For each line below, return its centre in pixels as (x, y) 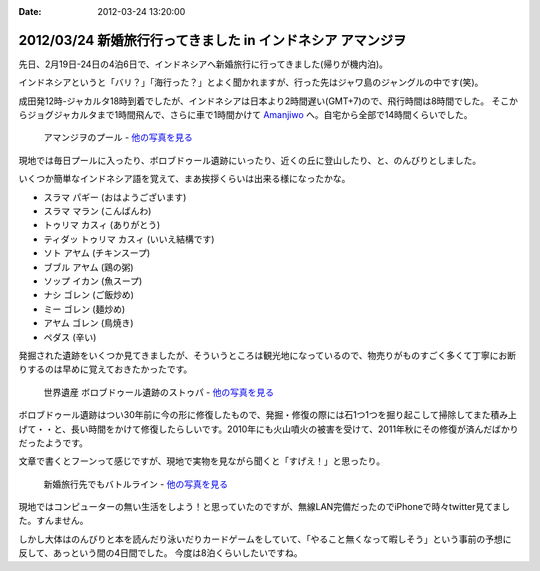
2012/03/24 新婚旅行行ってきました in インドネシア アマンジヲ (212, 40)
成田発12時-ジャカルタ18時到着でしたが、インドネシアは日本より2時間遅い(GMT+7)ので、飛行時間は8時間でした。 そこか (268, 101)
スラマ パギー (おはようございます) (115, 197)
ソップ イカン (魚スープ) (93, 281)
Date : (30, 11)
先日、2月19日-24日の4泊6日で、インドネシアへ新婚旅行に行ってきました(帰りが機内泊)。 (203, 64)
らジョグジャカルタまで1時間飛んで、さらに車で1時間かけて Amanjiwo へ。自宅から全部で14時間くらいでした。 (246, 115)
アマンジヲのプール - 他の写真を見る (118, 137)
